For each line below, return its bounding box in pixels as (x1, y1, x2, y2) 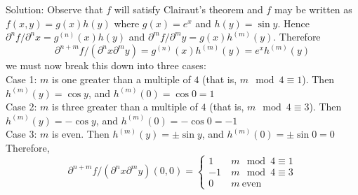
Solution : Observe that (6, 2, 103, 17)
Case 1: (6, 72, 37, 86)
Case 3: (6, 127, 37, 141)
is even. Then (52, 127, 110, 141)
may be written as (274, 2, 352, 17)
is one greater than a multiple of (52, 72, 191, 86)
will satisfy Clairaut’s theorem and (114, 2, 263, 17)
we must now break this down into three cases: (6, 58, 206, 73)
